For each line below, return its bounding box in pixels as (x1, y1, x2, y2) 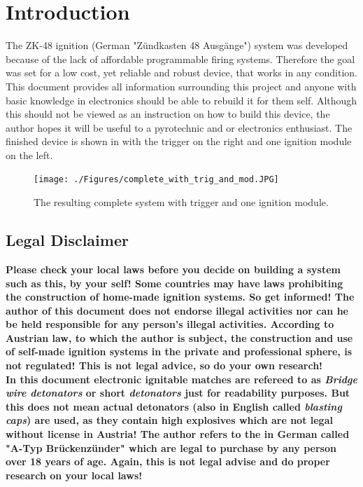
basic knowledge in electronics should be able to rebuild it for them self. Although (6, 92, 357, 107)
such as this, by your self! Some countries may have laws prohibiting (6, 275, 343, 290)
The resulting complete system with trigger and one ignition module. (34, 195, 329, 210)
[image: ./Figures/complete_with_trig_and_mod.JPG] (34, 174, 279, 185)
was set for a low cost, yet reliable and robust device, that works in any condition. (6, 65, 357, 80)
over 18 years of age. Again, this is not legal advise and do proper (6, 454, 330, 469)
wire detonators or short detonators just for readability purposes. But (6, 385, 350, 400)
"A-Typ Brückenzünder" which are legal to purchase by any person (6, 440, 336, 455)
